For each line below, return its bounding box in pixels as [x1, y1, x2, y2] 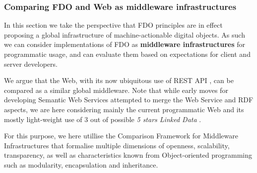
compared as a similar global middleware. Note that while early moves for [4, 85, 228, 95]
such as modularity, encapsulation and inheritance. [4, 159, 158, 170]
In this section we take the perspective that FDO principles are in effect [4, 20, 223, 30]
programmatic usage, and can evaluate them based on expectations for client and [4, 49, 251, 59]
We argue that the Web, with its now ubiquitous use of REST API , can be [4, 75, 234, 86]
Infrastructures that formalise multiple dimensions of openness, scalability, [4, 140, 230, 150]
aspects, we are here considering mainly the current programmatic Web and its [4, 104, 244, 114]
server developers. [4, 58, 58, 69]
